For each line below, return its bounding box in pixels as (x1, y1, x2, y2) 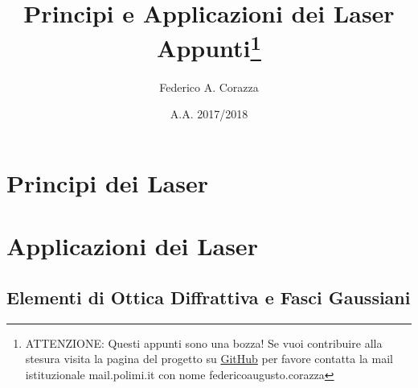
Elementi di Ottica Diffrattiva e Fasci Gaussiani (6, 284, 411, 309)
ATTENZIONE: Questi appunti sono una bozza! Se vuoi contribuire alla (25, 334, 383, 351)
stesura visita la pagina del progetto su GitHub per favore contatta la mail (25, 350, 393, 367)
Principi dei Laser (6, 166, 208, 199)
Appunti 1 (157, 28, 261, 64)
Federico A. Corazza (159, 78, 259, 95)
